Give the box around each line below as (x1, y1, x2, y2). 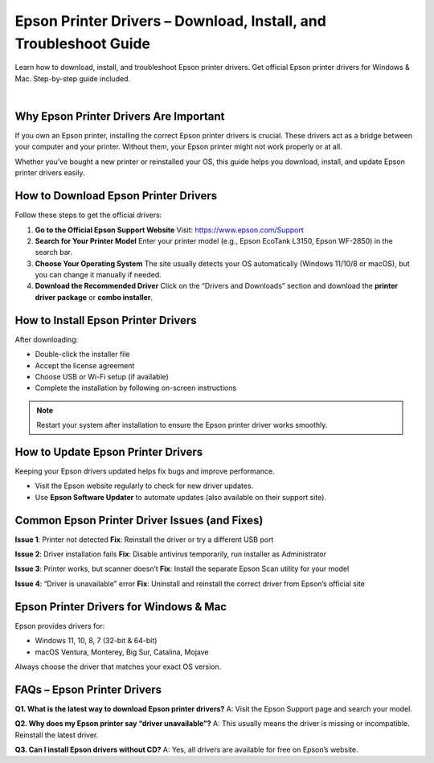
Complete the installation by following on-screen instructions (35, 383, 237, 393)
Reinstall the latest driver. (14, 730, 99, 740)
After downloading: (14, 334, 79, 344)
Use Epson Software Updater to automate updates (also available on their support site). (35, 492, 327, 502)
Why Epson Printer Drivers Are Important (14, 109, 225, 123)
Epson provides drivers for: (14, 621, 105, 630)
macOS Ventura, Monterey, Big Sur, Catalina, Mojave (35, 647, 209, 657)
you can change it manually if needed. (35, 270, 162, 280)
